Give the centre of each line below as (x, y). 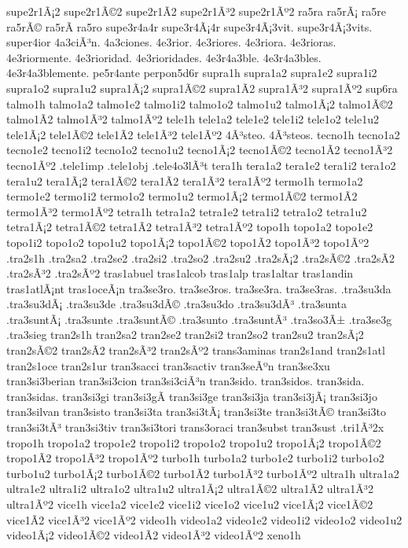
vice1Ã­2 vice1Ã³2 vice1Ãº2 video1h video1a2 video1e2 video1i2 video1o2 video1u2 (204, 519)
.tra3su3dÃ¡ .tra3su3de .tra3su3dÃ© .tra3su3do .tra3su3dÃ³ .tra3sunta (177, 304)
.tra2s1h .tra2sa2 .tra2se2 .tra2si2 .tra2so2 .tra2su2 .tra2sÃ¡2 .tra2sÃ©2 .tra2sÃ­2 (201, 257)
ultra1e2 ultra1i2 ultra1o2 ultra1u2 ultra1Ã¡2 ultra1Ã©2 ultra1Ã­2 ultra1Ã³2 (190, 489)
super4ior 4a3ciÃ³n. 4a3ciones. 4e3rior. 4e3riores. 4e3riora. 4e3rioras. (171, 42)
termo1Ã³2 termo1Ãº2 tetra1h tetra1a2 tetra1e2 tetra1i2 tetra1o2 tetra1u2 (187, 211)
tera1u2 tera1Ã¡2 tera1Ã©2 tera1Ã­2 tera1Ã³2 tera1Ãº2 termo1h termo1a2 (185, 180)
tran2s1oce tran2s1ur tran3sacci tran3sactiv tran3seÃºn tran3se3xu (168, 365)
